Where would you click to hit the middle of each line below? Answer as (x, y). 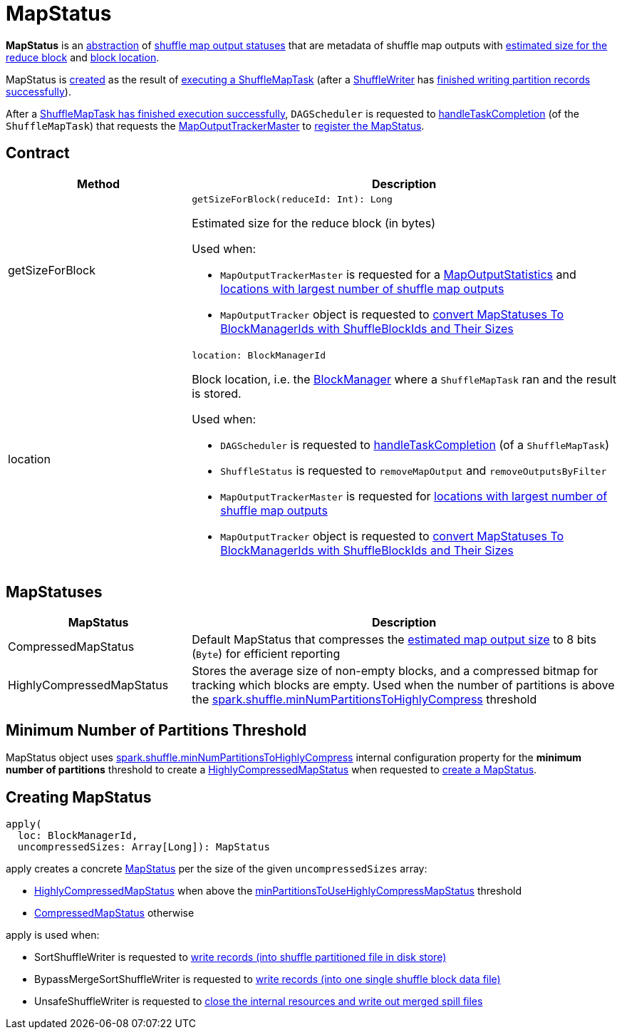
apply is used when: (53, 935)
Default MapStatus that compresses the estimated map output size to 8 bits (394, 640)
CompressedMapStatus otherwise (114, 913)
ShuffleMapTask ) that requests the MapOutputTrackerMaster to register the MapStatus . (215, 125)
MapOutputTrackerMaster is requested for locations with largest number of (414, 496)
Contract (38, 153)
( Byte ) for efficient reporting (266, 654)
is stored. (217, 393)
